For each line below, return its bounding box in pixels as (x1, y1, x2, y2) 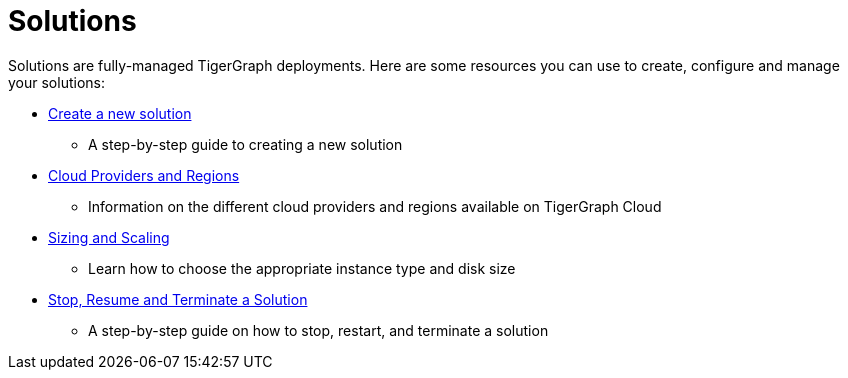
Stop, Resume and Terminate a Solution (48, 290, 308, 308)
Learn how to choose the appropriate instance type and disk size (88, 259, 516, 277)
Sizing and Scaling (48, 228, 170, 246)
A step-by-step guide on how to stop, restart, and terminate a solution (88, 321, 549, 339)
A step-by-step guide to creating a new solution (88, 135, 403, 153)
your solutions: (8, 73, 105, 91)
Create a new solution (48, 104, 192, 122)
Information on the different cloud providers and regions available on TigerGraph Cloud (88, 197, 662, 215)
